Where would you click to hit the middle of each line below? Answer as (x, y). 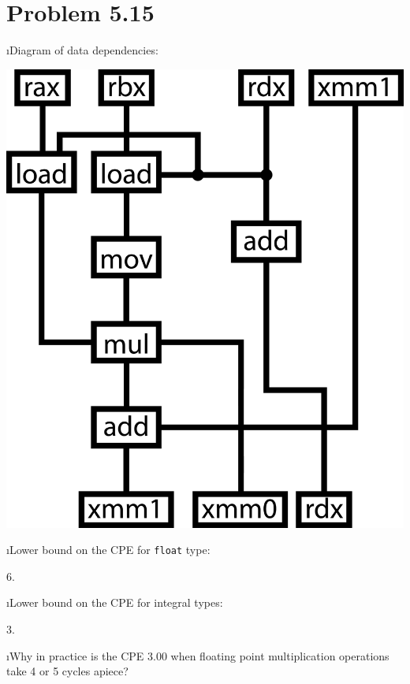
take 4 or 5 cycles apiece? (67, 671)
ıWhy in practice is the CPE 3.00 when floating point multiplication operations (198, 655)
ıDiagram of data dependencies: (82, 50)
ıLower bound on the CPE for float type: (108, 550)
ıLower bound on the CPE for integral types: (115, 602)
